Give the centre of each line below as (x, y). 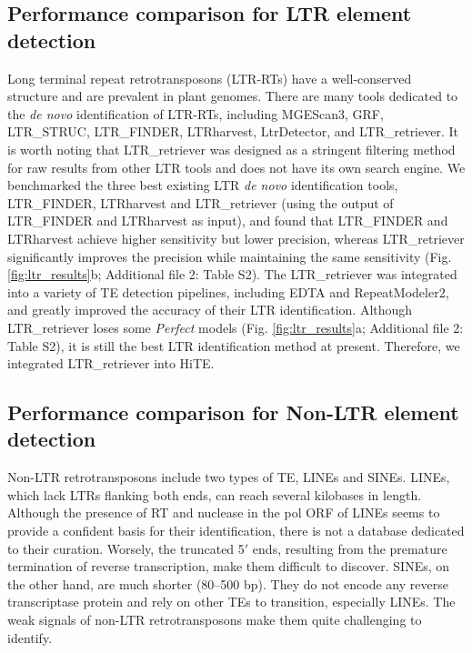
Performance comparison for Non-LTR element (233, 412)
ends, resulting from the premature (350, 548)
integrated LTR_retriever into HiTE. (111, 363)
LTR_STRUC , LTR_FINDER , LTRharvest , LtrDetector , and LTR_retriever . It (233, 131)
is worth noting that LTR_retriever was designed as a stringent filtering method (231, 149)
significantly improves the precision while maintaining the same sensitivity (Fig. (230, 256)
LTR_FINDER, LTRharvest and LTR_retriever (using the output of (201, 202)
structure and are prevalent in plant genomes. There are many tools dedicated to (233, 96)
